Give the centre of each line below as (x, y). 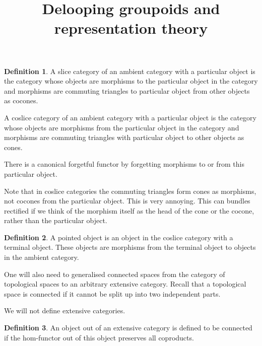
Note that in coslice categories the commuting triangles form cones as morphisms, (130, 191)
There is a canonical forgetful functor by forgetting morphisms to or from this (124, 164)
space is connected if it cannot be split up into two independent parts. (112, 293)
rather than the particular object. (56, 220)
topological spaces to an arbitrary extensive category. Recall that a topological (125, 284)
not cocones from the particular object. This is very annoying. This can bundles (127, 201)
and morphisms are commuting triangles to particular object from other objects (127, 90)
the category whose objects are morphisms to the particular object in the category (131, 81)
